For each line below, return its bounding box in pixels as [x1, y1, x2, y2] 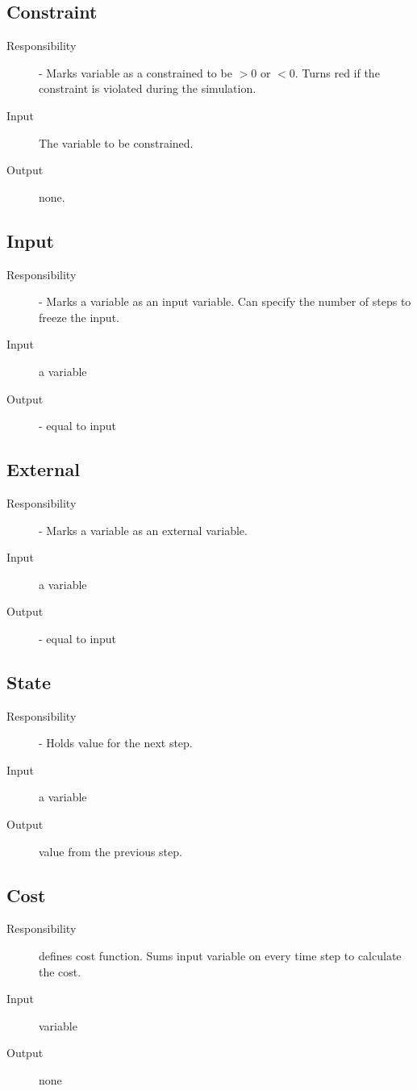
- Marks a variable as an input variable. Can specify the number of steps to [39, 293, 411, 310]
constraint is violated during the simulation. [39, 80, 256, 97]
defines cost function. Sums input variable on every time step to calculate [39, 947, 402, 964]
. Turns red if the [294, 64, 380, 81]
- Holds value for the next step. [39, 734, 193, 751]
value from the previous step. [39, 842, 182, 859]
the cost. [39, 963, 81, 980]
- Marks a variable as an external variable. [39, 521, 248, 538]
